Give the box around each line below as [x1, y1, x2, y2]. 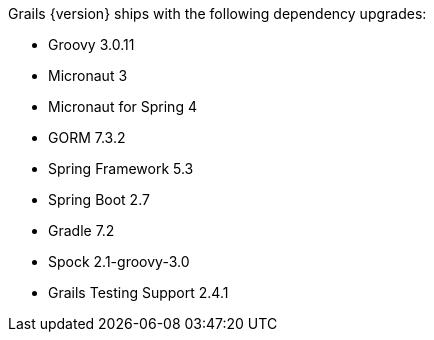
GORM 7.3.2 [48, 129, 126, 146]
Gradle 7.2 [48, 222, 115, 239]
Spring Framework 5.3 [48, 160, 194, 177]
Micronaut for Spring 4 [48, 98, 197, 115]
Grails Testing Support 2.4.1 [48, 284, 229, 301]
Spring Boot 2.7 [48, 191, 150, 208]
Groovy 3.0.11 [48, 36, 135, 53]
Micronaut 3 [48, 67, 128, 84]
